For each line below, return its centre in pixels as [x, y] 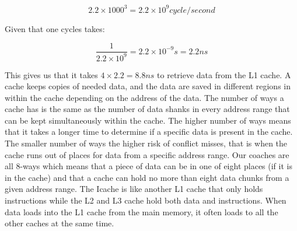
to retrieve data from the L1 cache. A [224, 74]
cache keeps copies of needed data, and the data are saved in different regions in [148, 86]
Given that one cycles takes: [55, 28]
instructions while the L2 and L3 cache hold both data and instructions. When [146, 200]
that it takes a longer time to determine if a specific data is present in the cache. [149, 132]
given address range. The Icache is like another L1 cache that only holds [134, 189]
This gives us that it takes [51, 74]
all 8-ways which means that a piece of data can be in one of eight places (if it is [148, 166]
